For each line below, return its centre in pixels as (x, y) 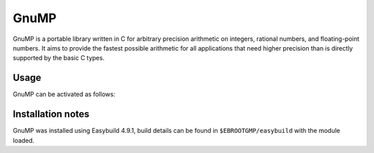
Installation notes (51, 114)
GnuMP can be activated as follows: (64, 94)
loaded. (24, 140)
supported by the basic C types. (59, 58)
